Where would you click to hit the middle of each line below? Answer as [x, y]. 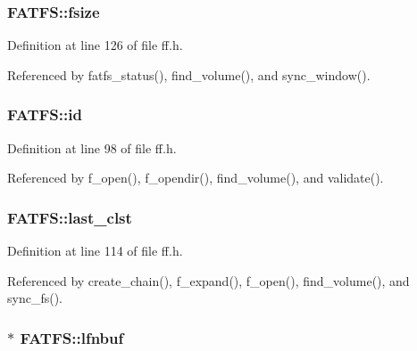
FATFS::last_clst [70, 217]
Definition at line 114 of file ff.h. [95, 251]
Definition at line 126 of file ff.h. [95, 45]
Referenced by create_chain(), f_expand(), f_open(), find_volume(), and [208, 280]
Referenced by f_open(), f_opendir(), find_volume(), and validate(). [196, 178]
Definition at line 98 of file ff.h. [92, 147]
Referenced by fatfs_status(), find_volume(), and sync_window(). [189, 74]
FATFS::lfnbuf [72, 337]
